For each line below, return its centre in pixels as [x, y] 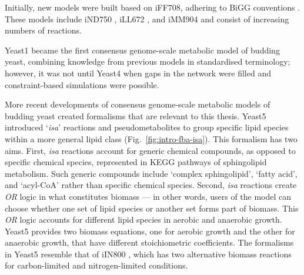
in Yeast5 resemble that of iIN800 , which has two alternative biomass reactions [148, 254]
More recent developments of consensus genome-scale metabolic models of [138, 104]
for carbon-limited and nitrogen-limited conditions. [96, 265]
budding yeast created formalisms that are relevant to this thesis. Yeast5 [136, 115]
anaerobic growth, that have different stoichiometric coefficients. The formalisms [149, 242]
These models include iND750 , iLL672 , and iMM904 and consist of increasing [147, 19]
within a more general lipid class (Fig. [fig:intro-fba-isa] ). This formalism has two [151, 138]
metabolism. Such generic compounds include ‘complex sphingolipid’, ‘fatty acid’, [151, 173]
